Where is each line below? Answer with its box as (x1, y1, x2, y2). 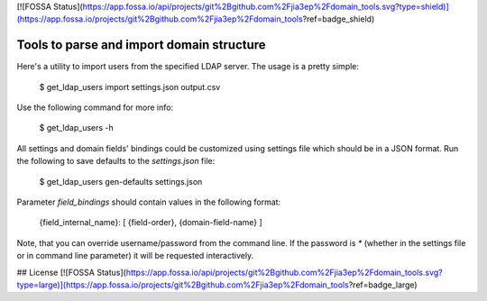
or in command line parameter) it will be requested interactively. (16, 251, 254, 261)
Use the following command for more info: (16, 102, 174, 113)
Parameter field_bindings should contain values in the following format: (16, 196, 281, 207)
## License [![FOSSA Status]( (16, 267, 126, 278)
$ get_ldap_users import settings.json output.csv (39, 81, 221, 92)
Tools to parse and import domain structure (16, 37, 266, 53)
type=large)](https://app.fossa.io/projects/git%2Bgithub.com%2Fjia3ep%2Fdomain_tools (16, 279, 349, 290)
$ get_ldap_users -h (39, 123, 115, 133)
